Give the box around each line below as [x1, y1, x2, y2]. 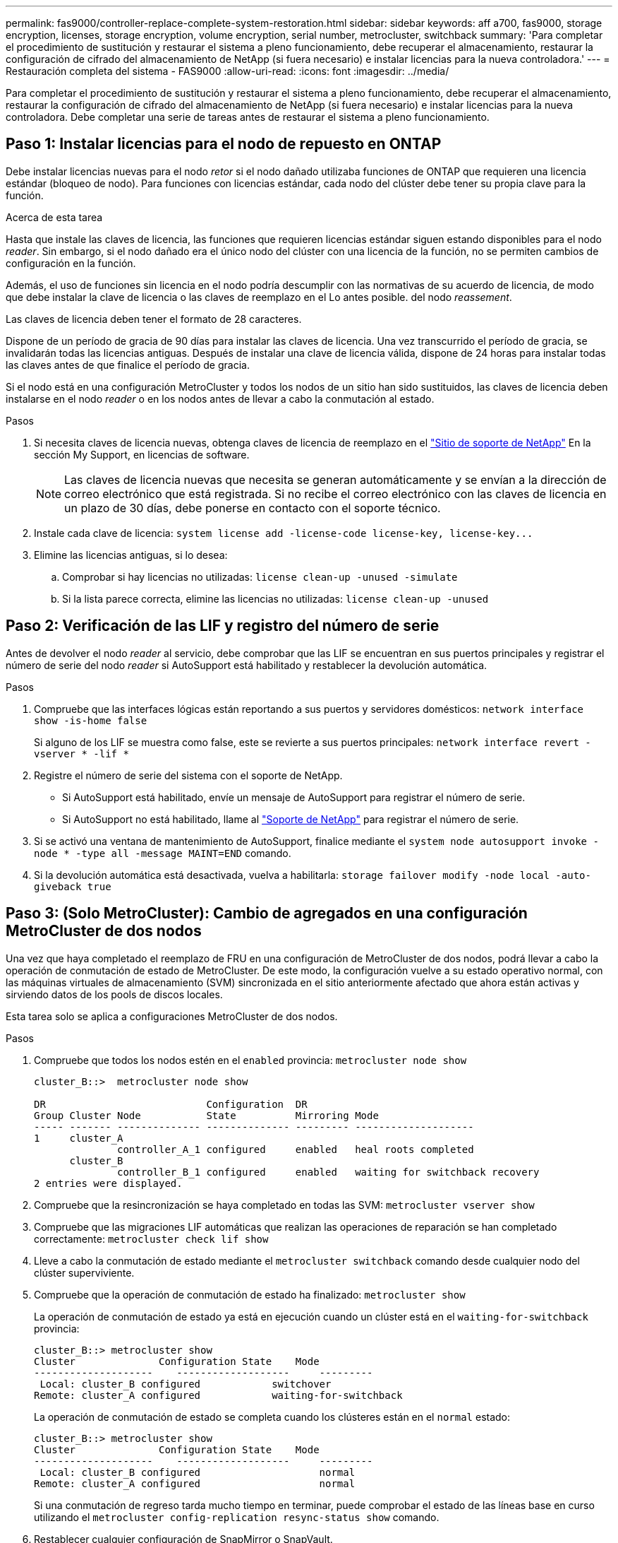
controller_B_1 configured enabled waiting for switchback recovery [117, 1166, 540, 1178]
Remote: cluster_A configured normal [34, 1477, 356, 1489]
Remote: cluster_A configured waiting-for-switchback [34, 1389, 403, 1401]
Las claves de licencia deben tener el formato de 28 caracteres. [6, 312, 302, 325]
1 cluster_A [34, 1132, 123, 1144]
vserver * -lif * [34, 747, 129, 759]
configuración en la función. [6, 256, 136, 269]
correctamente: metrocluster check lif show [34, 1232, 269, 1245]
